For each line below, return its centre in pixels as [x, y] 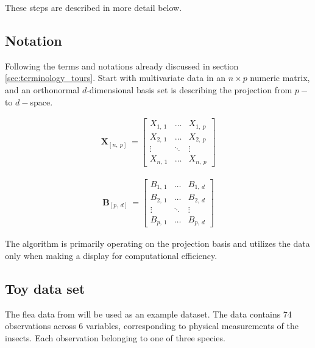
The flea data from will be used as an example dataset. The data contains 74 [148, 314]
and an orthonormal [42, 89]
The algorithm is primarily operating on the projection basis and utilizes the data [157, 243]
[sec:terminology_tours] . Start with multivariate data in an [115, 78]
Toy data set [45, 288]
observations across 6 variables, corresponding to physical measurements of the [152, 326]
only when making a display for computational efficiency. [111, 255]
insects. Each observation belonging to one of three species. [115, 337]
